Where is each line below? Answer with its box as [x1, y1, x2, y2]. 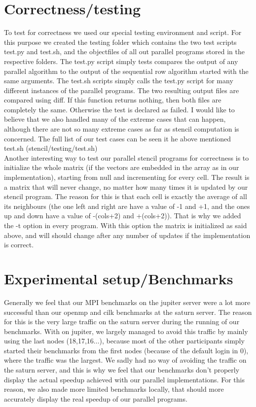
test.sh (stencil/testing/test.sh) [4, 143, 98, 153]
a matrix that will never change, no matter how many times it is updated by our [4, 181, 248, 192]
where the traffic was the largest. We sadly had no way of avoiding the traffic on [4, 355, 247, 365]
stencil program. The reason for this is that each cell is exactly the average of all [4, 191, 247, 202]
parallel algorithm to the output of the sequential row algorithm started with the [4, 66, 249, 76]
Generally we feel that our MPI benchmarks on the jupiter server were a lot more [4, 297, 251, 307]
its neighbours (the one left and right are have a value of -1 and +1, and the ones [4, 201, 250, 211]
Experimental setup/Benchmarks [4, 268, 233, 288]
